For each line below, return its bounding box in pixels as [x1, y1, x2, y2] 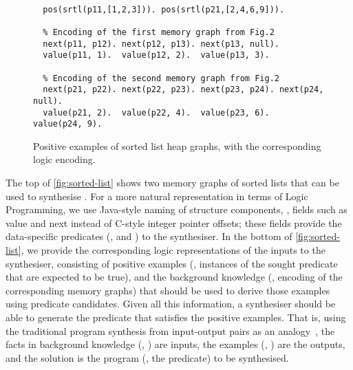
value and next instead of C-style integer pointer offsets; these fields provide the [6, 215, 342, 230]
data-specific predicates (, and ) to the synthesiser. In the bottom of [6, 229, 292, 243]
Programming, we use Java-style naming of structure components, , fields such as [6, 202, 347, 217]
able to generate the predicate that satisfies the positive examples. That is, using [6, 309, 346, 324]
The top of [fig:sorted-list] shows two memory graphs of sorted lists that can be [6, 175, 339, 189]
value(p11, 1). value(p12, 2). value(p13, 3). [43, 50, 270, 61]
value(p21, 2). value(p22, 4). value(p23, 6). [43, 107, 270, 118]
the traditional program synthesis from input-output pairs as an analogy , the [6, 323, 335, 338]
